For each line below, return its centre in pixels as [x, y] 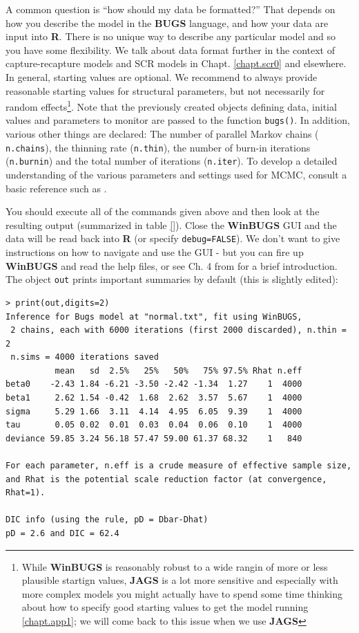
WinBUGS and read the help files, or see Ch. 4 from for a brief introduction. [172, 265]
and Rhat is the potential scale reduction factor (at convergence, [166, 479]
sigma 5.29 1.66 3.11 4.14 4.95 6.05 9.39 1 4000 [154, 411]
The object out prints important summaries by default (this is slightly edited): [172, 279]
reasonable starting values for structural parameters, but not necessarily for [165, 90]
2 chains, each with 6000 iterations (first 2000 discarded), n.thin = [178, 330]
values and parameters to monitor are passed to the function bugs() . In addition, [178, 120]
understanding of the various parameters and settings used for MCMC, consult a [176, 175]
